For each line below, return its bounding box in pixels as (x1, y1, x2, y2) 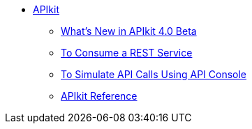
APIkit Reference (61, 90, 138, 102)
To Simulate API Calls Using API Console (61, 68, 246, 80)
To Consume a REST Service (61, 47, 193, 59)
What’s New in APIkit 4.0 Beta (61, 25, 197, 37)
